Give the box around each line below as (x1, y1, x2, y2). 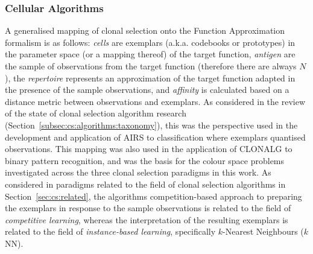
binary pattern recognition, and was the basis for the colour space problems (5, 154, 285, 167)
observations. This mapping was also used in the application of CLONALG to (5, 142, 292, 155)
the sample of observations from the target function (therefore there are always (5, 60, 297, 72)
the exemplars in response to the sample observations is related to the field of (5, 202, 291, 214)
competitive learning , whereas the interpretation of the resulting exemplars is (5, 213, 288, 226)
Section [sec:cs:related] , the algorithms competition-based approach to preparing (5, 189, 302, 202)
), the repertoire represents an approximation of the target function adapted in (5, 71, 296, 84)
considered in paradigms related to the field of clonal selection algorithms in (5, 177, 286, 190)
